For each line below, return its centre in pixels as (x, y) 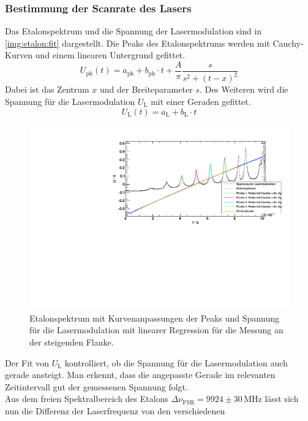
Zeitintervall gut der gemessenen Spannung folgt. (96, 386)
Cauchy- (288, 43)
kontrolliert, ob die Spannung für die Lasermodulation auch (176, 362)
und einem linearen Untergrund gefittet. (110, 55)
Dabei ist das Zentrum (47, 89)
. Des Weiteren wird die (244, 89)
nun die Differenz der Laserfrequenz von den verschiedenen (115, 411)
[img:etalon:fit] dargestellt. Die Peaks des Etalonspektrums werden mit (137, 43)
